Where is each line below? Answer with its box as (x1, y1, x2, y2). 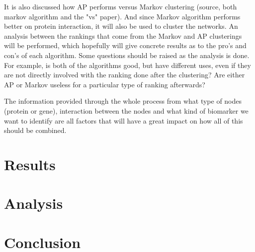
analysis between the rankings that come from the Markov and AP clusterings (4, 30, 242, 41)
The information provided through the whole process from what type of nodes (4, 96, 242, 106)
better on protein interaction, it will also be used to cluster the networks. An (4, 21, 238, 31)
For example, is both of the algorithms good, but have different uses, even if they (4, 60, 251, 70)
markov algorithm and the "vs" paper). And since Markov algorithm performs (4, 11, 241, 21)
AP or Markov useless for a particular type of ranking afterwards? (4, 79, 205, 89)
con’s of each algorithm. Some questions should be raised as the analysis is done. (4, 50, 250, 60)
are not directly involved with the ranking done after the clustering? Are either (4, 69, 245, 80)
